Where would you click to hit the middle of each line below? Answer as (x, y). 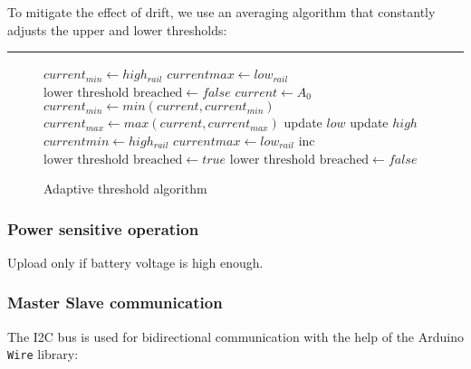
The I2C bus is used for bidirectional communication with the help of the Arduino (235, 336)
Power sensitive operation (103, 228)
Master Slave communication (115, 303)
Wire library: (43, 354)
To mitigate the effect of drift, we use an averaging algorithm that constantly (221, 12)
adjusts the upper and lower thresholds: (117, 29)
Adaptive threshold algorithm (125, 189)
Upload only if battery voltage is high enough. (135, 262)
